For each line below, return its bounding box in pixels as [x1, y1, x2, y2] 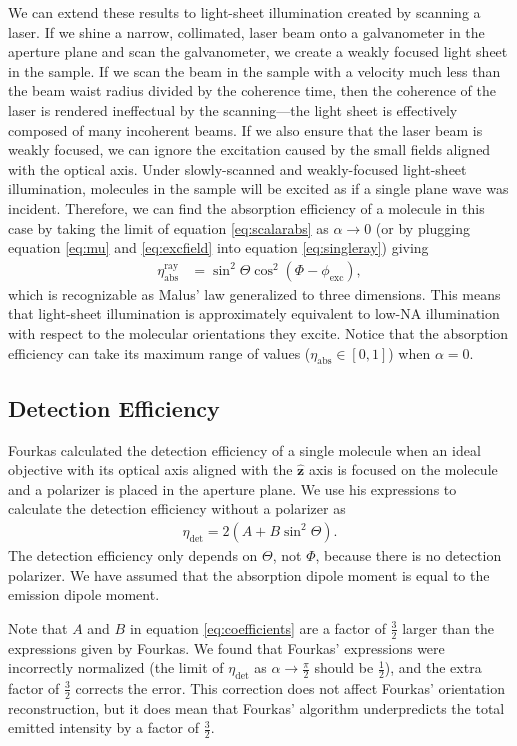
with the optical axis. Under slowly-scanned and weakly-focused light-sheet [8, 158, 467, 179]
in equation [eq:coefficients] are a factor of [129, 617, 386, 638]
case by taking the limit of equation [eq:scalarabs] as [8, 217, 329, 238]
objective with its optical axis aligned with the [8, 459, 293, 480]
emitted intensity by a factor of [8, 717, 200, 738]
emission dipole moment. [8, 584, 160, 605]
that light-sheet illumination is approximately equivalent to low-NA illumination [8, 303, 500, 324]
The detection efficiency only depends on [8, 544, 258, 565]
